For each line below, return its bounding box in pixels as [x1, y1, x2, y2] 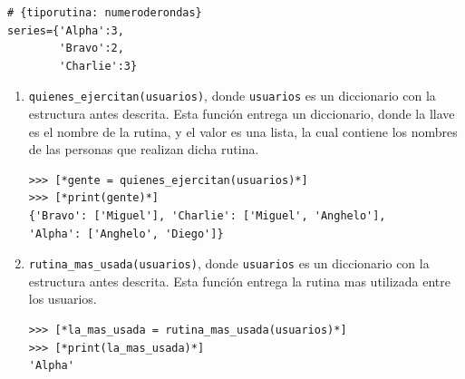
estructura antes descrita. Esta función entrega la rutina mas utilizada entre [28, 271, 450, 290]
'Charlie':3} [59, 59, 138, 73]
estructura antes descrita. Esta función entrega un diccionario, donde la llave [28, 104, 455, 123]
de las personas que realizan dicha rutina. [28, 140, 259, 159]
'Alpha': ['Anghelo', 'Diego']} [28, 227, 224, 240]
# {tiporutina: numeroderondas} [7, 6, 202, 19]
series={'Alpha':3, [7, 24, 124, 37]
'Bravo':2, [59, 42, 124, 55]
